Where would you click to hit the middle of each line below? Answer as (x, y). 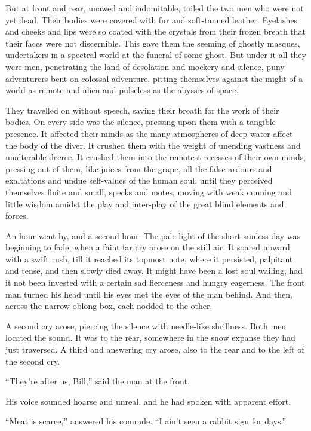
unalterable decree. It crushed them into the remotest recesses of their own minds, (156, 157)
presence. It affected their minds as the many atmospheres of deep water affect (149, 133)
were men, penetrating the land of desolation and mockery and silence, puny (145, 66)
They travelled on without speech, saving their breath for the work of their (142, 110)
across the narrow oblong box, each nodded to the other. (109, 306)
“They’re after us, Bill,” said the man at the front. (98, 381)
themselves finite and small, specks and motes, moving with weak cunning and (149, 192)
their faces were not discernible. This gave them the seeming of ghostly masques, (153, 43)
